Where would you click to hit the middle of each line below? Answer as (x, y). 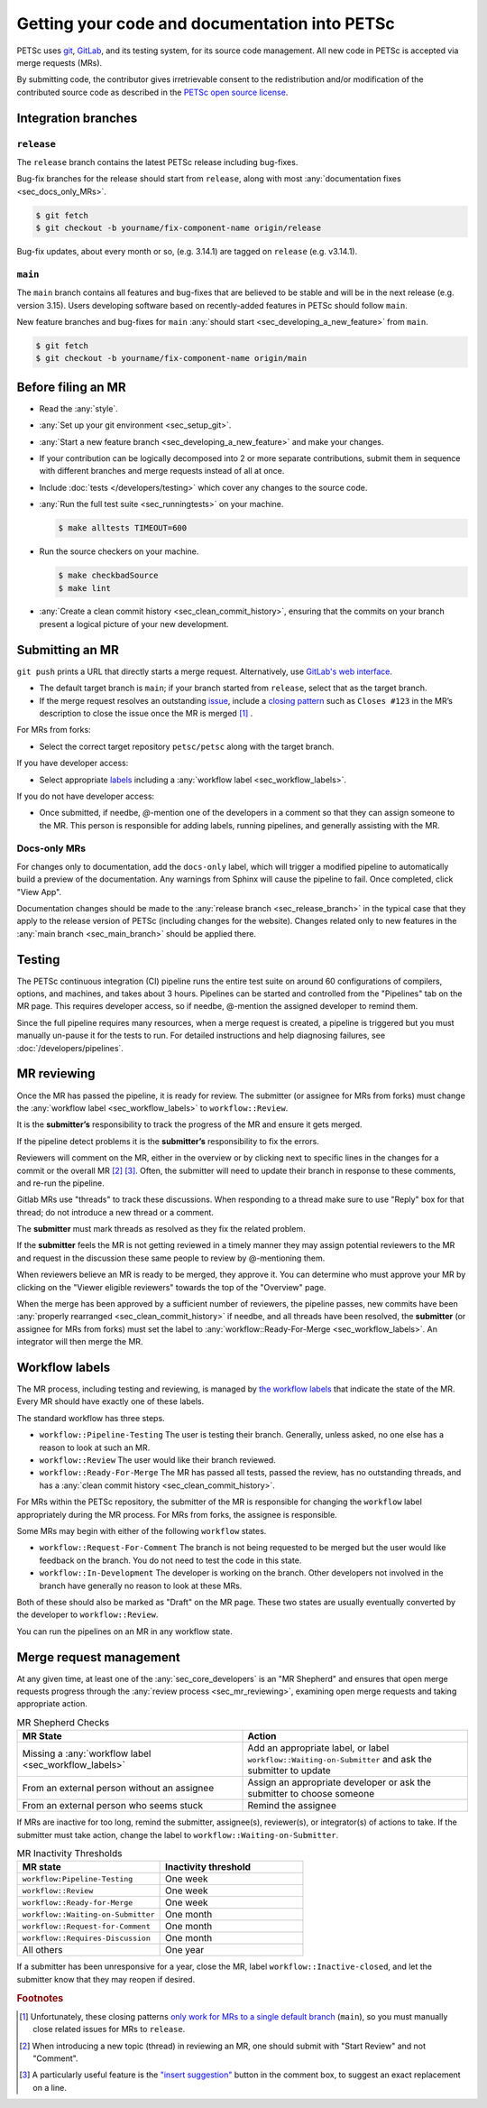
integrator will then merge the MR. (80, 1342)
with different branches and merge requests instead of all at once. (162, 471)
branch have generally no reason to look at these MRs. (141, 1586)
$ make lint (85, 588)
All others (42, 1950)
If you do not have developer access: (86, 796)
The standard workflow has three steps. (91, 1418)
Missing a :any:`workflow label (87, 1753)
